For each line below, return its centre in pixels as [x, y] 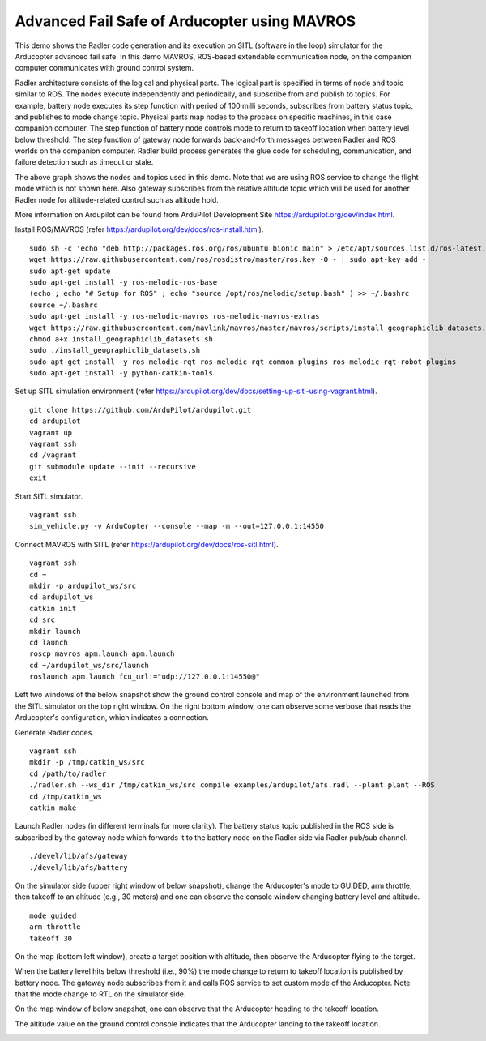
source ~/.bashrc [64, 305]
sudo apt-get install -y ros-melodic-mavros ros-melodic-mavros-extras [175, 317]
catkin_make [53, 808]
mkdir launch [55, 631]
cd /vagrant [53, 455]
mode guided [53, 915]
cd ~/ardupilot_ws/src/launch [90, 665]
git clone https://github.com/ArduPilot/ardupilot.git [141, 410]
